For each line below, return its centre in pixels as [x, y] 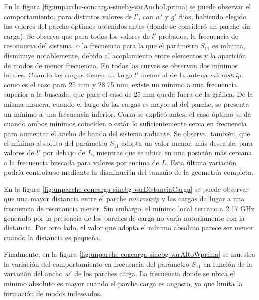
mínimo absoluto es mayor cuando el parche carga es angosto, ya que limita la [123, 283]
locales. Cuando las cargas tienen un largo [68, 75]
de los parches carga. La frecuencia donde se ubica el [155, 273]
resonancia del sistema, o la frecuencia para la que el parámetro [101, 45]
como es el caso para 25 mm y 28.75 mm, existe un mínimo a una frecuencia [121, 84]
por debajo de [64, 152]
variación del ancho [33, 273]
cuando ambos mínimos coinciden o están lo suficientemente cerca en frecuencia [125, 123]
